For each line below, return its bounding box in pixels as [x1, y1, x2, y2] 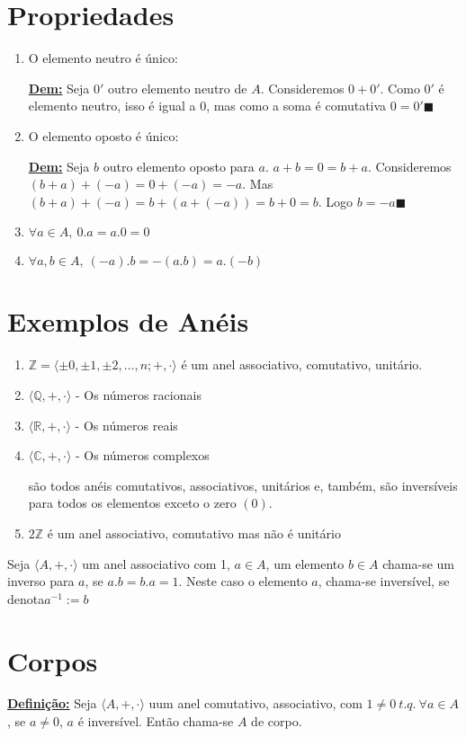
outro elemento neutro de [108, 78, 247, 97]
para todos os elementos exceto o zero [28, 493, 237, 512]
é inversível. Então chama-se [77, 712, 234, 731]
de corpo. [251, 712, 302, 731]
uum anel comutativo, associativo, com [148, 694, 363, 713]
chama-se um [382, 554, 455, 573]
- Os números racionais [75, 386, 202, 404]
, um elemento [265, 554, 345, 573]
